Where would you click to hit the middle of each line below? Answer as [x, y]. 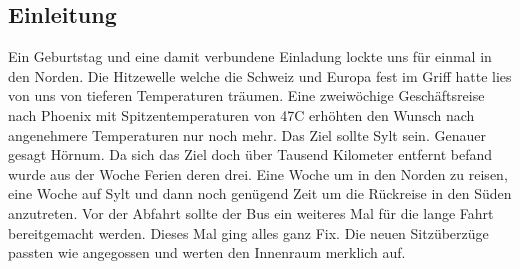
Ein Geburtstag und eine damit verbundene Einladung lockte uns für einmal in [250, 56]
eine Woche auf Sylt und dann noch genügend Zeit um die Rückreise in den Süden [260, 193]
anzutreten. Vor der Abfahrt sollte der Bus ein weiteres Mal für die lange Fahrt [251, 212]
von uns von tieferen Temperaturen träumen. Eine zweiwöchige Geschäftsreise [246, 95]
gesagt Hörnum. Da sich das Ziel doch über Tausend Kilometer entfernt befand [250, 154]
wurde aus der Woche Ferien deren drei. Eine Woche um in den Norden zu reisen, [258, 173]
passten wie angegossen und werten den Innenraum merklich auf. [207, 252]
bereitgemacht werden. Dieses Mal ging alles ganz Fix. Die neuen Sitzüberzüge [248, 232]
